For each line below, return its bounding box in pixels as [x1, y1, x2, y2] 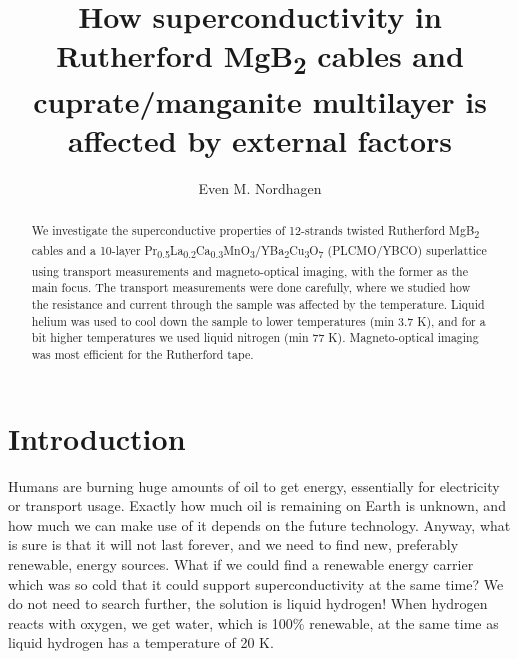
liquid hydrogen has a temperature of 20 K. [8, 632, 274, 653]
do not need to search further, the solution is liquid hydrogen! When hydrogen [8, 593, 488, 614]
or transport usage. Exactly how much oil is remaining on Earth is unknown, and [8, 495, 506, 516]
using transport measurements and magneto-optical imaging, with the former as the [31, 262, 468, 279]
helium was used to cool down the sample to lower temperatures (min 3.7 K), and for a [31, 312, 486, 329]
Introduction [8, 417, 186, 458]
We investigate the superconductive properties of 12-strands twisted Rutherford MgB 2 [31, 222, 480, 242]
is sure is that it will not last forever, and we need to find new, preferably [8, 534, 459, 555]
